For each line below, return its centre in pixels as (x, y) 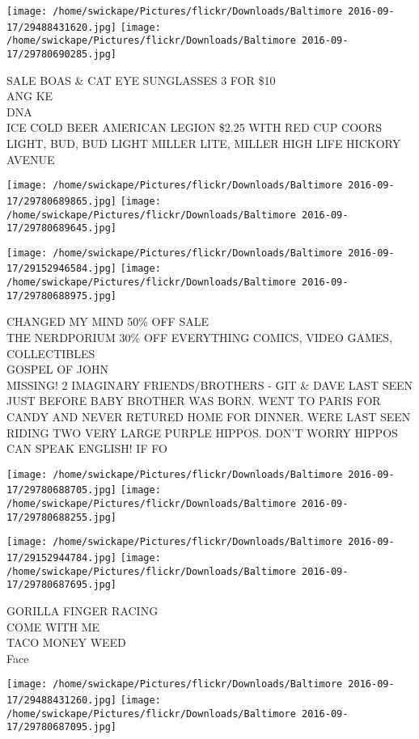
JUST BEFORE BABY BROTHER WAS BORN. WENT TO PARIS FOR (194, 401)
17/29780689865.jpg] (62, 201)
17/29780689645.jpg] (62, 228)
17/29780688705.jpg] (62, 490)
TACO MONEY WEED (66, 642)
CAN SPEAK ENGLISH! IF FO (87, 448)
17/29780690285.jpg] (62, 54)
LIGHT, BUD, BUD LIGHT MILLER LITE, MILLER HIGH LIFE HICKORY (204, 143)
